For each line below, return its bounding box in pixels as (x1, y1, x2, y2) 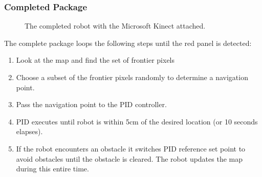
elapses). (16, 126, 43, 137)
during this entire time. (16, 163, 89, 174)
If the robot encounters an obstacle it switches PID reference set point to (16, 143, 246, 154)
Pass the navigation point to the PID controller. (16, 99, 167, 110)
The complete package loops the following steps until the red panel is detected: (4, 37, 252, 48)
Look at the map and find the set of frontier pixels (16, 55, 175, 65)
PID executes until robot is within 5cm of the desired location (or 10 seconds (16, 116, 258, 127)
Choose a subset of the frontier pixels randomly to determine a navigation (16, 72, 248, 82)
